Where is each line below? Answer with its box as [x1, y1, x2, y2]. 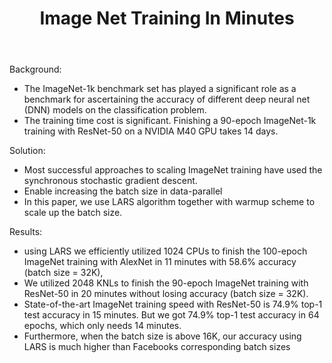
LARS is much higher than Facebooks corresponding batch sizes [23, 341, 291, 353]
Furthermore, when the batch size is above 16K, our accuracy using [23, 330, 302, 342]
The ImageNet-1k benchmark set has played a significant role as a [23, 83, 297, 95]
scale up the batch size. [23, 207, 123, 219]
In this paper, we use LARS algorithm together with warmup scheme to [23, 196, 316, 208]
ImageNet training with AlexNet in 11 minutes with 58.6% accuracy [23, 256, 297, 268]
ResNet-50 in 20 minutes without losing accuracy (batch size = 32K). [23, 288, 309, 300]
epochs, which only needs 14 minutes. [23, 320, 182, 332]
